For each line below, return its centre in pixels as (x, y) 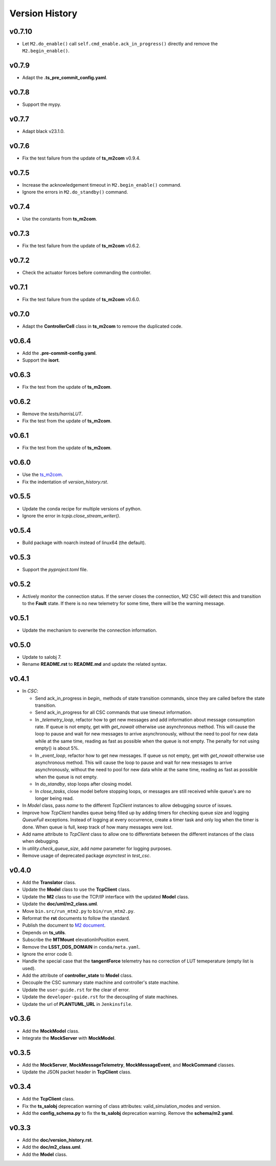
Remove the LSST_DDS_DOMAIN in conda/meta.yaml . (81, 947)
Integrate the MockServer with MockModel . (69, 1038)
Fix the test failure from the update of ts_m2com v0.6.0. (81, 299)
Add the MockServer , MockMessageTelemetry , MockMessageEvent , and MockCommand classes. (129, 1065)
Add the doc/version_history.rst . (57, 1140)
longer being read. (54, 798)
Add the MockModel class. (51, 1031)
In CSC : (30, 691)
